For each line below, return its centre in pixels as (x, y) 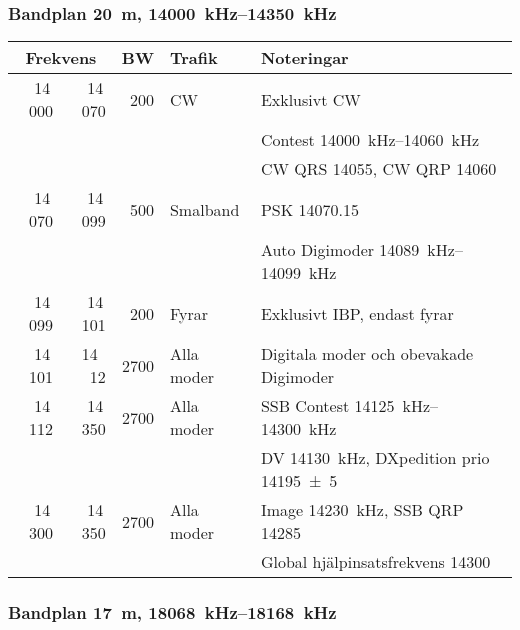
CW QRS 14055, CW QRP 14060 (378, 169)
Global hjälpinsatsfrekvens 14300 (375, 562)
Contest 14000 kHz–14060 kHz (370, 140)
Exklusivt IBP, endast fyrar (357, 313)
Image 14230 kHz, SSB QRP (362, 510)
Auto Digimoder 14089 (340, 250)
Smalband (204, 209)
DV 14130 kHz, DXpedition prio (375, 458)
